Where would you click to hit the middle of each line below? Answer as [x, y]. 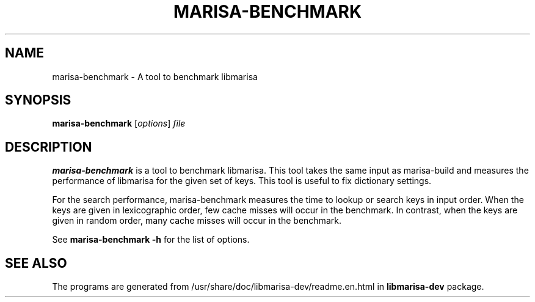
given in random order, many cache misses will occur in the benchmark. [197, 221]
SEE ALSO [36, 263]
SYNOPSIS [38, 100]
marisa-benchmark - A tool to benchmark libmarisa [155, 76]
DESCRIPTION [49, 147]
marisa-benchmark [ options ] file [119, 123]
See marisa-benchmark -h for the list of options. [151, 240]
